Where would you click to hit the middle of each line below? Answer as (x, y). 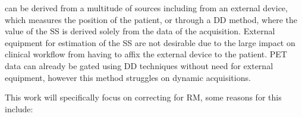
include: (19, 108)
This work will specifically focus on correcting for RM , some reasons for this (143, 97)
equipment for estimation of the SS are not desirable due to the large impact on (150, 42)
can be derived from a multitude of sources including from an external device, (146, 8)
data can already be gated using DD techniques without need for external (139, 65)
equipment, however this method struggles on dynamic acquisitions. (128, 77)
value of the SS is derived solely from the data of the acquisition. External (140, 31)
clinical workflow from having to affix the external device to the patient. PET (146, 54)
